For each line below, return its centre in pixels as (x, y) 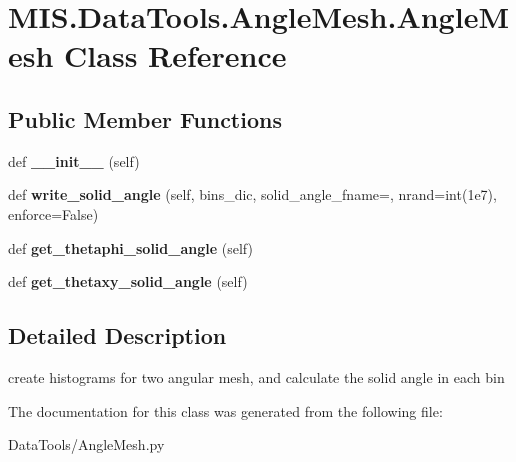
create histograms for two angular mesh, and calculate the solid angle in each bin (256, 376)
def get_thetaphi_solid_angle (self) (130, 247)
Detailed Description (117, 335)
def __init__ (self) (74, 160)
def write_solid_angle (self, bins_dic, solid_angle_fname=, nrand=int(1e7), (252, 194)
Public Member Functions (145, 118)
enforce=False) (53, 213)
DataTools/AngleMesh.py (86, 444)
